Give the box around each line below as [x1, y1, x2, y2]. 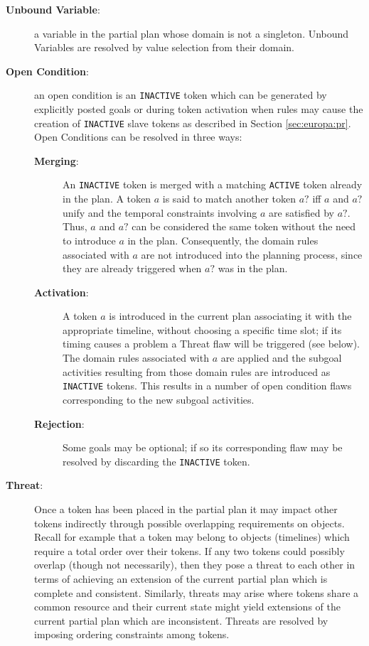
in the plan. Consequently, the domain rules [127, 232, 319, 247]
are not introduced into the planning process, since [141, 247, 363, 262]
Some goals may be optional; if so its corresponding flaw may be [63, 440, 343, 455]
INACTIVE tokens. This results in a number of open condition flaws [63, 378, 352, 393]
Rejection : [34, 416, 85, 431]
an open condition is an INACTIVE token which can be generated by [34, 87, 327, 102]
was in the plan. [218, 261, 288, 276]
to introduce [63, 232, 116, 247]
